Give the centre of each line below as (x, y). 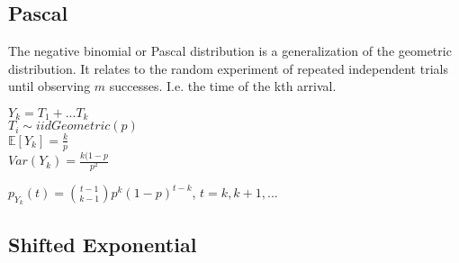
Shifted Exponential (103, 244)
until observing (49, 86)
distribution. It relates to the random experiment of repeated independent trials (228, 68)
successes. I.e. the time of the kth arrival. (223, 86)
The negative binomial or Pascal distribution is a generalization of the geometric (230, 51)
